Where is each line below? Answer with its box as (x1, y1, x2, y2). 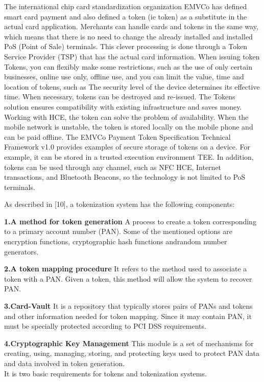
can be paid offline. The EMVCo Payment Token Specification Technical (4, 131, 231, 142)
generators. (4, 246, 39, 257)
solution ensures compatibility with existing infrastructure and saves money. (4, 101, 242, 112)
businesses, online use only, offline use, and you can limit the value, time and (4, 71, 244, 82)
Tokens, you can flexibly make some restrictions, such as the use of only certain (4, 61, 252, 72)
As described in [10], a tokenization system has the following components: (4, 199, 235, 209)
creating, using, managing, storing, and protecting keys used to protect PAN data (4, 348, 260, 358)
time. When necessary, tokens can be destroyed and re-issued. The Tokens (4, 91, 235, 102)
